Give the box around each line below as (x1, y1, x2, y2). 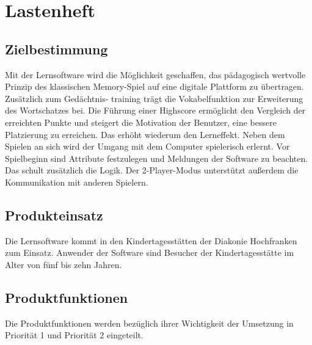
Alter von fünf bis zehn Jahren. (5, 258, 122, 271)
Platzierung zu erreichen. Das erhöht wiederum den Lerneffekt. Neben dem (5, 128, 285, 140)
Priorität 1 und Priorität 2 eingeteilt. (5, 329, 143, 341)
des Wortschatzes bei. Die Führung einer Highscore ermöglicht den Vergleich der (5, 104, 306, 117)
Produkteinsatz (5, 205, 103, 224)
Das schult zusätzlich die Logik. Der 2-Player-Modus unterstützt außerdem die (5, 164, 299, 176)
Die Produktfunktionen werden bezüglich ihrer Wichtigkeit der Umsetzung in (5, 316, 294, 329)
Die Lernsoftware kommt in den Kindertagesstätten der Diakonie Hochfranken (5, 234, 297, 247)
